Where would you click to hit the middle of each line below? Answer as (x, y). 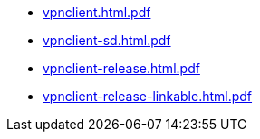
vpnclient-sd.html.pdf (107, 40)
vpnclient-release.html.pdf (121, 68)
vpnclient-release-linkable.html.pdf (148, 96)
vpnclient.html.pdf (97, 12)
